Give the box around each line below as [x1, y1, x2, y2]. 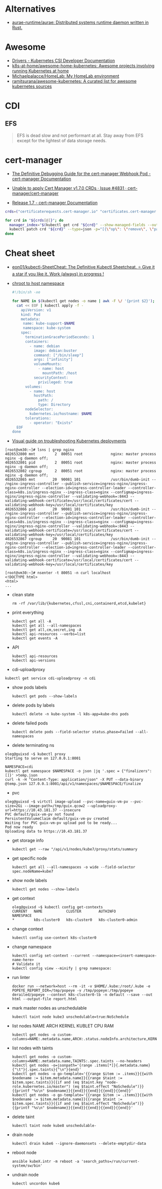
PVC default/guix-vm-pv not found [5, 812, 75, 817]
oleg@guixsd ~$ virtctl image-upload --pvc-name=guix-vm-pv [5, 799, 129, 804]
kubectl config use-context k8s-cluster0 [12, 935, 96, 940]
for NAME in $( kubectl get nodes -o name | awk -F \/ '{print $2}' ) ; [12, 299, 155, 304]
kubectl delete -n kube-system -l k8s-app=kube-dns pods [12, 712, 129, 717]
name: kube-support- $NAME [23, 321, 75, 326]
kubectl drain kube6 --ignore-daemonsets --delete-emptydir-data [12, 1141, 146, 1146]
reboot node [12, 1150, 37, 1156]
